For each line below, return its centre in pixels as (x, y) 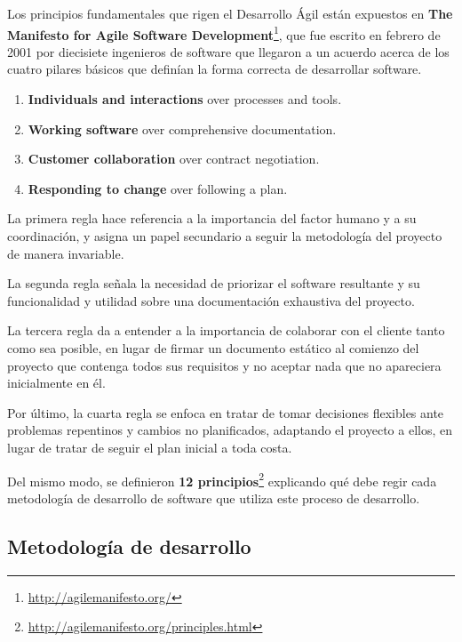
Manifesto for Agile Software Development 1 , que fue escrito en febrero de (224, 33)
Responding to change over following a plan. (158, 188)
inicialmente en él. (56, 383)
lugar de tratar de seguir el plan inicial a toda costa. (150, 447)
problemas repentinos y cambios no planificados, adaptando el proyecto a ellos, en (230, 430)
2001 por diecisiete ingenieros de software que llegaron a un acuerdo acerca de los (228, 51)
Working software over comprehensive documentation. (182, 128)
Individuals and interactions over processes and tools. (185, 99)
